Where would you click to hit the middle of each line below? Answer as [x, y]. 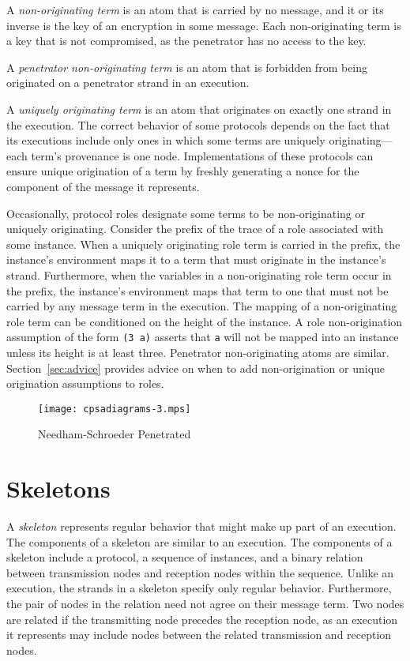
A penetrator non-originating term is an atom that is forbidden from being [187, 67]
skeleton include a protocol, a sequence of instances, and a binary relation [185, 557]
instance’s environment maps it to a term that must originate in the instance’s [196, 259]
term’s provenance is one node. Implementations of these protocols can [202, 155]
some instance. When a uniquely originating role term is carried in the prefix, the [203, 244]
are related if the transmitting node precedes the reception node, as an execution [202, 619]
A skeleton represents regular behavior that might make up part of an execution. [201, 526]
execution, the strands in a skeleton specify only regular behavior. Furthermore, [199, 588]
